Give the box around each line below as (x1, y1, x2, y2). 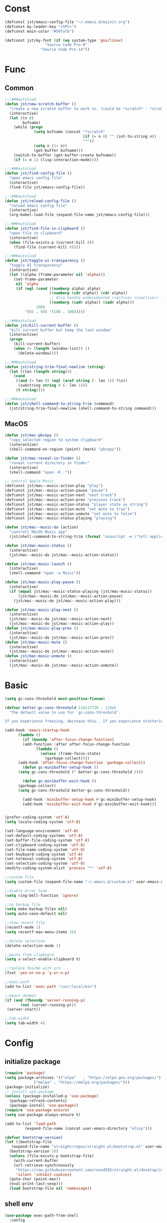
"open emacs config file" (9, 176, 63, 181)
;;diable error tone (4, 888, 48, 893)
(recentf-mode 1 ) (4, 925, 41, 930)
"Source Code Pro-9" (44, 42, 88, 47)
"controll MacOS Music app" (9, 529, 68, 534)
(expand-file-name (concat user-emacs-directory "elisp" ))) (24, 1126, 153, 1131)
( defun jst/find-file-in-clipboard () (4, 226, 85, 231)
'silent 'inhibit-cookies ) (15, 1172, 72, 1177)
